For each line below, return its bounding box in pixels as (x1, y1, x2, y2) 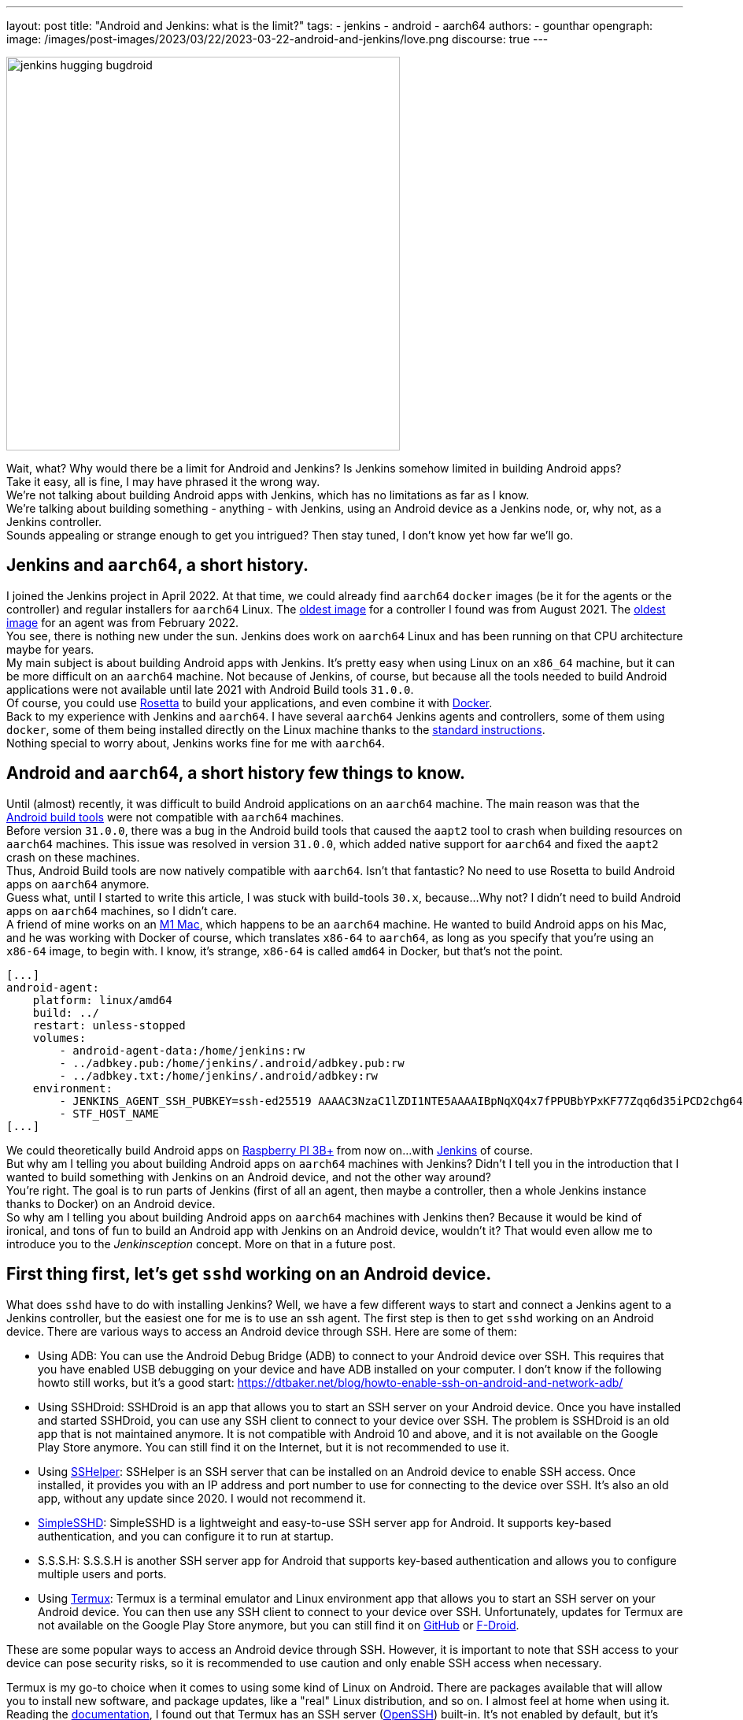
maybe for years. (6, 642, 94, 656)
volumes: (32, 1031, 87, 1044)
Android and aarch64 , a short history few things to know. (6, 763, 466, 784)
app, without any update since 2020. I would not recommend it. (38, 1491, 366, 1505)
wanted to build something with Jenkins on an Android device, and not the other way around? (6, 1170, 491, 1184)
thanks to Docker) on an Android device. (6, 1196, 216, 1210)
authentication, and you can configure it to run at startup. (38, 1529, 334, 1543)
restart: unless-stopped (32, 1018, 186, 1032)
